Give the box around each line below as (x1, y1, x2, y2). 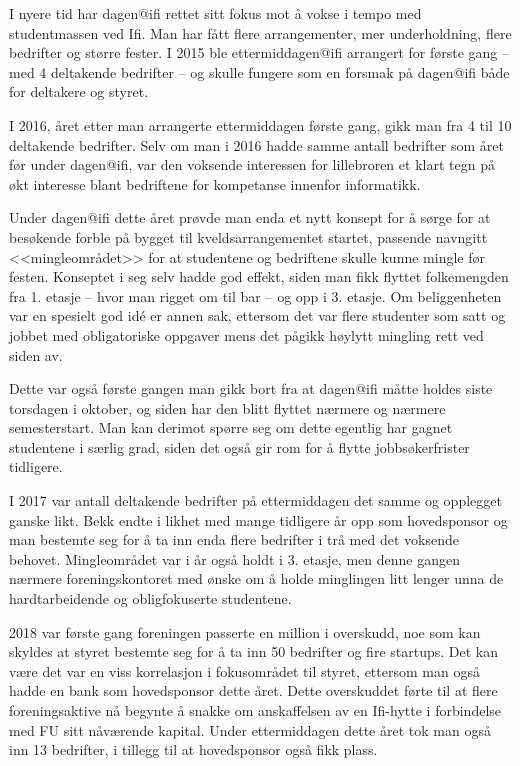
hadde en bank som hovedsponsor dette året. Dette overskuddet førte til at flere (9, 680, 498, 701)
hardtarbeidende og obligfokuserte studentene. (9, 588, 292, 609)
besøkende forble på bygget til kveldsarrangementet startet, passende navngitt (9, 226, 488, 247)
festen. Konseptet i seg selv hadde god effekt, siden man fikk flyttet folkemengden (9, 266, 509, 287)
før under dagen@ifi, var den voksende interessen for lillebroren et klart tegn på (9, 154, 495, 175)
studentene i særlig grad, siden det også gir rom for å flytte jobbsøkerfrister (9, 436, 470, 457)
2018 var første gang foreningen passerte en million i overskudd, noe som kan (9, 621, 481, 642)
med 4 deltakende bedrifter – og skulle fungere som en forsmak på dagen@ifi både (9, 61, 510, 82)
